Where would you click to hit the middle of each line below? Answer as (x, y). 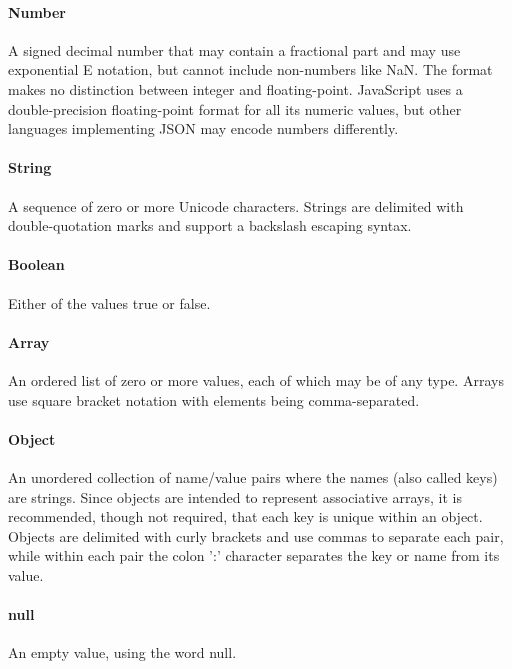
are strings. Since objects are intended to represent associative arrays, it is (235, 496)
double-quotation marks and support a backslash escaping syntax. (210, 225)
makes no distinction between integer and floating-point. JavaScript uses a (235, 88)
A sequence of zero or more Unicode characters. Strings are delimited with (236, 205)
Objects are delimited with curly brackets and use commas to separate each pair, (256, 535)
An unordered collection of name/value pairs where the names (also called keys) (253, 476)
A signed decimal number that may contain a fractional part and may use (234, 49)
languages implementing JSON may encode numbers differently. (203, 128)
